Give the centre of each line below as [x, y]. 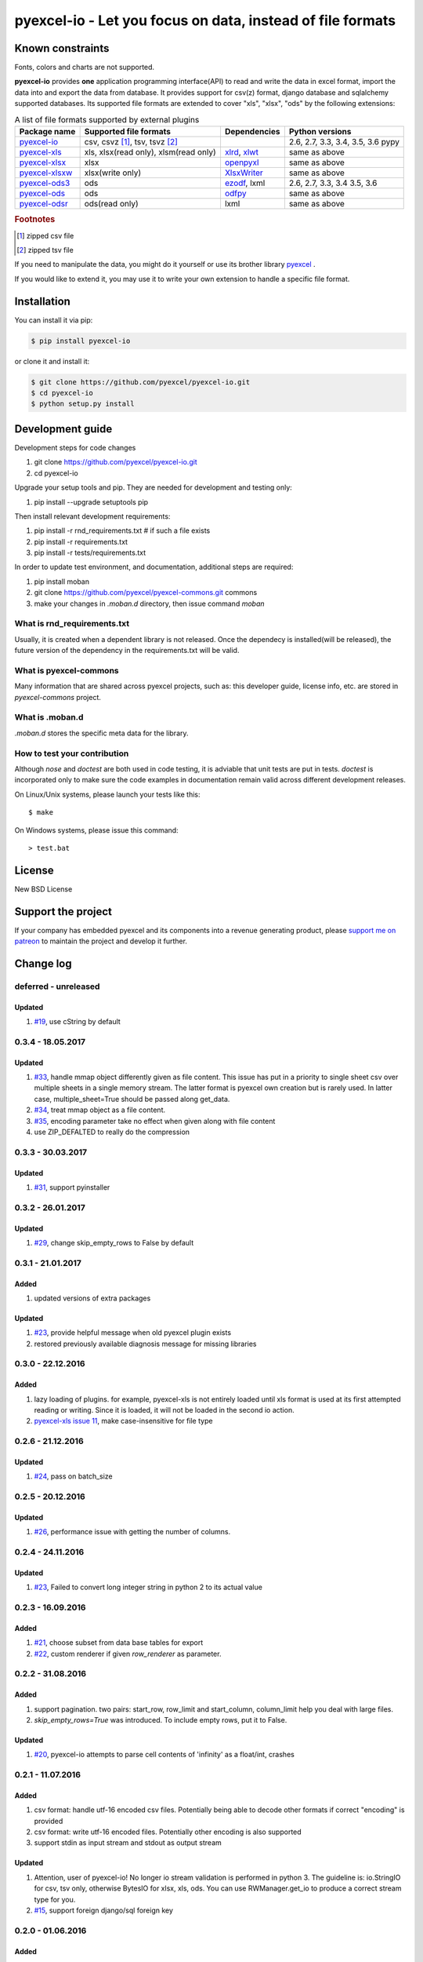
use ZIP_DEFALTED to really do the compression [112, 1132]
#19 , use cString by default [77, 1022]
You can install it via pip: [54, 320]
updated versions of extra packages [92, 1298]
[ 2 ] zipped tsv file [45, 250]
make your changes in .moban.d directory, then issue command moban [150, 604]
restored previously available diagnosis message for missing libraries [146, 1344]
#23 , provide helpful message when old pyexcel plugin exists [132, 1333]
